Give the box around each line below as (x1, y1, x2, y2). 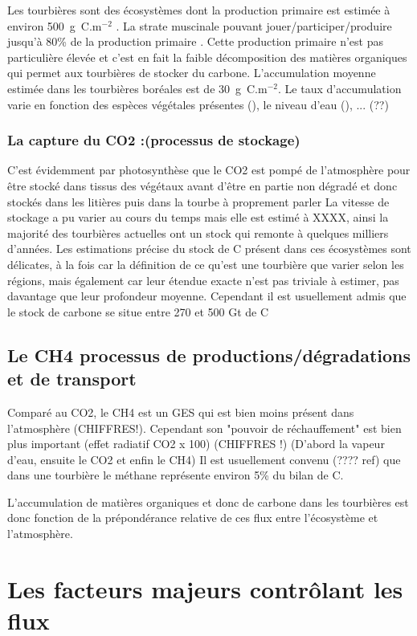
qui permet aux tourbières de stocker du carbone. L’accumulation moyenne (7, 64, 376, 81)
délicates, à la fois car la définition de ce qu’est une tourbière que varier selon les (7, 255, 404, 272)
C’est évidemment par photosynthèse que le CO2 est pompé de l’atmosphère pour (7, 161, 411, 178)
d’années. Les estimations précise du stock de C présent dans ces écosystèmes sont (7, 240, 411, 257)
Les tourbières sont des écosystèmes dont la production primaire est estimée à (7, 2, 390, 18)
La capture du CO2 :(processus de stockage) (7, 130, 300, 150)
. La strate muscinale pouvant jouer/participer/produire (116, 17, 392, 34)
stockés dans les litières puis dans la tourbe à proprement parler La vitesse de (7, 193, 390, 210)
